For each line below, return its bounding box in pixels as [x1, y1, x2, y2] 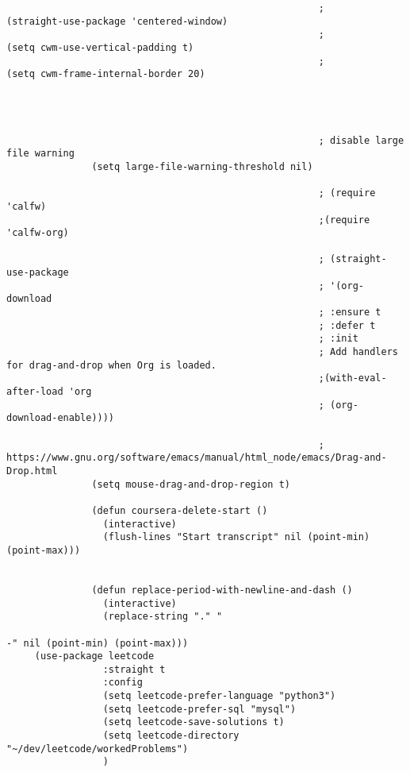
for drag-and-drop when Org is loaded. [6, 359, 216, 371]
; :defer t [318, 319, 376, 331]
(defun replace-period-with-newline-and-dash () [91, 584, 353, 596]
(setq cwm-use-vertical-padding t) [6, 41, 194, 53]
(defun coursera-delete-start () [91, 504, 268, 516]
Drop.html [6, 465, 58, 477]
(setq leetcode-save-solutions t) [102, 716, 285, 728]
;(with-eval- [318, 372, 387, 384]
